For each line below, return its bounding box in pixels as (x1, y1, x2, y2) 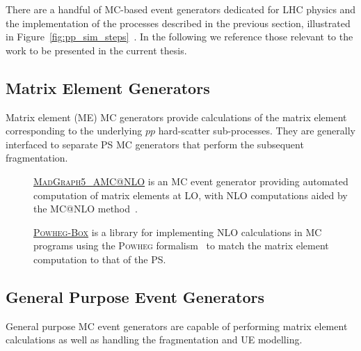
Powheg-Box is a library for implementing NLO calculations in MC (33, 224, 322, 239)
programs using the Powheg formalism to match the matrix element (33, 238, 329, 253)
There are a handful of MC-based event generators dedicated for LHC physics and (6, 2, 356, 16)
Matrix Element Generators (6, 77, 210, 98)
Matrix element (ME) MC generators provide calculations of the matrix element (6, 109, 347, 124)
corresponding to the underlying (6, 123, 143, 138)
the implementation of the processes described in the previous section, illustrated (6, 15, 351, 30)
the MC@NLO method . (33, 201, 138, 216)
